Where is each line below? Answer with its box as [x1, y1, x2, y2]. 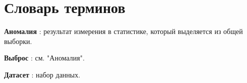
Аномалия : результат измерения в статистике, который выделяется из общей [4, 26, 243, 36]
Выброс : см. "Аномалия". [4, 52, 85, 63]
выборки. [4, 35, 32, 46]
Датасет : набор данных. [4, 69, 81, 79]
